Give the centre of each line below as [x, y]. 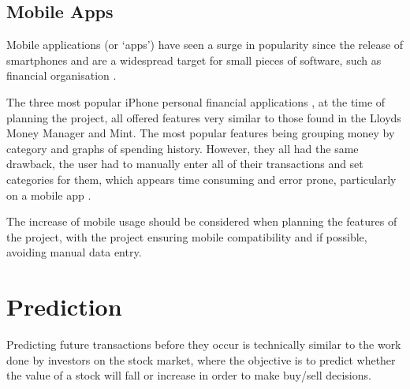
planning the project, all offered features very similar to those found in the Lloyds [204, 117]
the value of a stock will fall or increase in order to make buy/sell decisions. [189, 375]
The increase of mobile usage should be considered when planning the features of [202, 221]
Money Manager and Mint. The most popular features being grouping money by [201, 133]
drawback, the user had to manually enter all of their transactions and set [185, 164]
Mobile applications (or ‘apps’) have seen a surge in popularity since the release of [205, 45]
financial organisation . [61, 75]
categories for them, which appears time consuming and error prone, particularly [201, 179]
